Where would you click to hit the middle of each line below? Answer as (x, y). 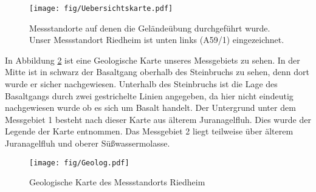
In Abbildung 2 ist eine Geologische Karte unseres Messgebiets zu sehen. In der (153, 60)
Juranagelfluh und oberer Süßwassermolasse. (88, 143)
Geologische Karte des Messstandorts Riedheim (117, 182)
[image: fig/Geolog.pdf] (79, 163)
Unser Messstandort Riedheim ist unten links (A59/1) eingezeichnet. (157, 40)
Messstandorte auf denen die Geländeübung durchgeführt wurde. (150, 28)
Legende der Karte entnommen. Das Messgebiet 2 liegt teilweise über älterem (149, 131)
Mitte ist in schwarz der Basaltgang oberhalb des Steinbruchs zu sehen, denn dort (157, 72)
